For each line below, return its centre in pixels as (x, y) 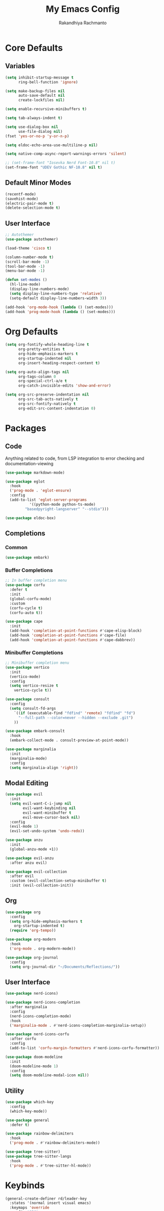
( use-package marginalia (31, 749)
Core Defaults (34, 48)
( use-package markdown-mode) (35, 473)
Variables (20, 66)
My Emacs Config (83, 9)
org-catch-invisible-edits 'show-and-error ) (65, 386)
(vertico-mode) (25, 677)
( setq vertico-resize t (34, 686)
